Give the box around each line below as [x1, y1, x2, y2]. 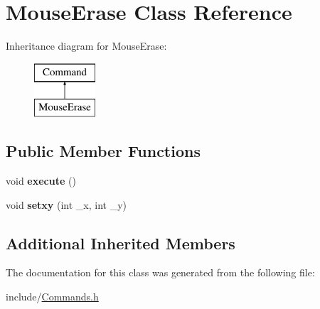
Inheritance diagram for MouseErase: [6, 38, 167, 53]
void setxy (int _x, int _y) [6, 197, 127, 212]
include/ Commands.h [6, 289, 99, 304]
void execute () [6, 173, 76, 188]
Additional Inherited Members [6, 232, 235, 254]
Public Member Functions [6, 140, 201, 162]
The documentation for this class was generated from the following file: [6, 265, 315, 280]
